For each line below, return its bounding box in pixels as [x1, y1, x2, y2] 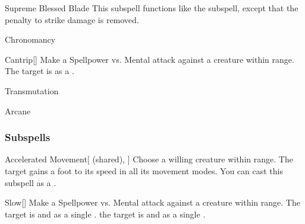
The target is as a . [5, 65, 74, 77]
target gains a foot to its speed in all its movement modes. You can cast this [5, 164, 283, 177]
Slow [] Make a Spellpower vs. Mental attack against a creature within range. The [5, 196, 300, 209]
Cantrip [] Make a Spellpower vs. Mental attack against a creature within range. [5, 53, 294, 65]
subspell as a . [5, 176, 56, 188]
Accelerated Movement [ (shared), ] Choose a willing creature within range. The [5, 153, 293, 165]
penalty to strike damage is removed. [5, 13, 139, 25]
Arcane [5, 104, 31, 117]
